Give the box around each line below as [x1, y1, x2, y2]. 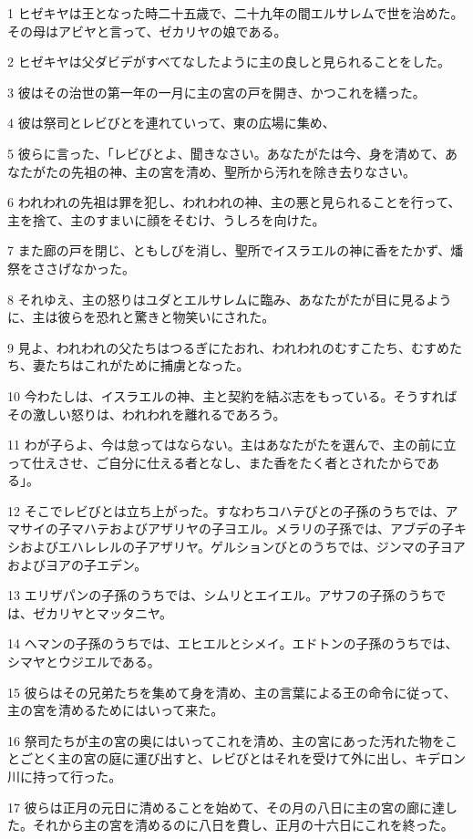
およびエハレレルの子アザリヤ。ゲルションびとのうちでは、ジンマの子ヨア [19, 537, 466, 556]
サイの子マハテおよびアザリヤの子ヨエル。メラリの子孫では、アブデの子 [19, 519, 454, 538]
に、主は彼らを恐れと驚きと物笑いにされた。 [7, 307, 275, 326]
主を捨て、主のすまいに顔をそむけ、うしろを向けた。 [7, 210, 325, 229]
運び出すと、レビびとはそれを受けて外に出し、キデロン [134, 749, 467, 768]
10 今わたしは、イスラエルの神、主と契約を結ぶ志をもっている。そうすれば [7, 386, 458, 405]
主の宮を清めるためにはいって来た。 [7, 700, 224, 720]
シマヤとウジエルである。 [7, 652, 160, 671]
